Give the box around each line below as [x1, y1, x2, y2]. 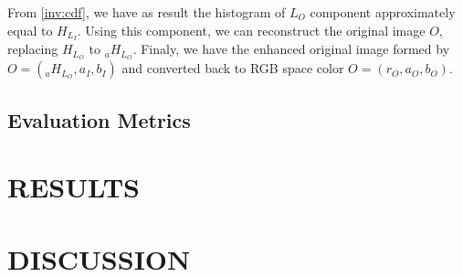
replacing [7, 39, 58, 59]
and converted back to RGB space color [121, 59, 344, 78]
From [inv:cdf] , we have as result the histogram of [7, 3, 286, 21]
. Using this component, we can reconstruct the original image [77, 20, 426, 39]
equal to [7, 20, 53, 39]
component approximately [310, 3, 456, 21]
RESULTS [7, 168, 140, 206]
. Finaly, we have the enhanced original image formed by [132, 39, 450, 59]
